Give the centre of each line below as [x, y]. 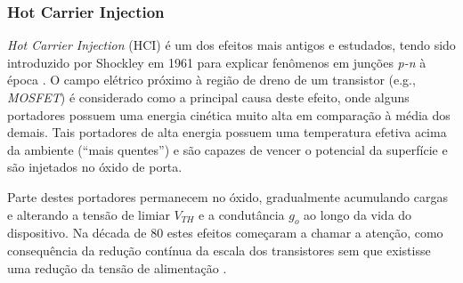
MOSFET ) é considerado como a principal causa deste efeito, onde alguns [208, 97]
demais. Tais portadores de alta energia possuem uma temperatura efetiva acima [227, 132]
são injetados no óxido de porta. [95, 167]
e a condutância [242, 214]
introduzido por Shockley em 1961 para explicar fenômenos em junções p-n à [217, 62]
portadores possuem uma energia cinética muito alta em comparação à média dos [229, 114]
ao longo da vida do [358, 214]
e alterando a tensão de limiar [89, 214]
